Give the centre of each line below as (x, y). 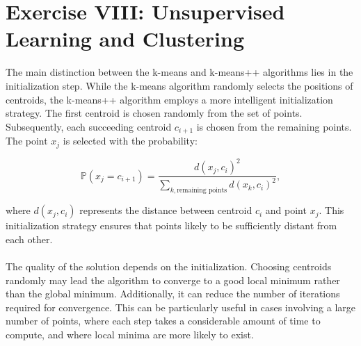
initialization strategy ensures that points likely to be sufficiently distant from (171, 225)
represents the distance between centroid (166, 210)
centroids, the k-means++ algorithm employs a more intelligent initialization (169, 99)
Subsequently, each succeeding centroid (89, 126)
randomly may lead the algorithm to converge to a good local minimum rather (173, 280)
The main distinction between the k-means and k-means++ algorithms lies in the (179, 72)
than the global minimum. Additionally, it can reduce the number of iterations (173, 294)
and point (286, 210)
